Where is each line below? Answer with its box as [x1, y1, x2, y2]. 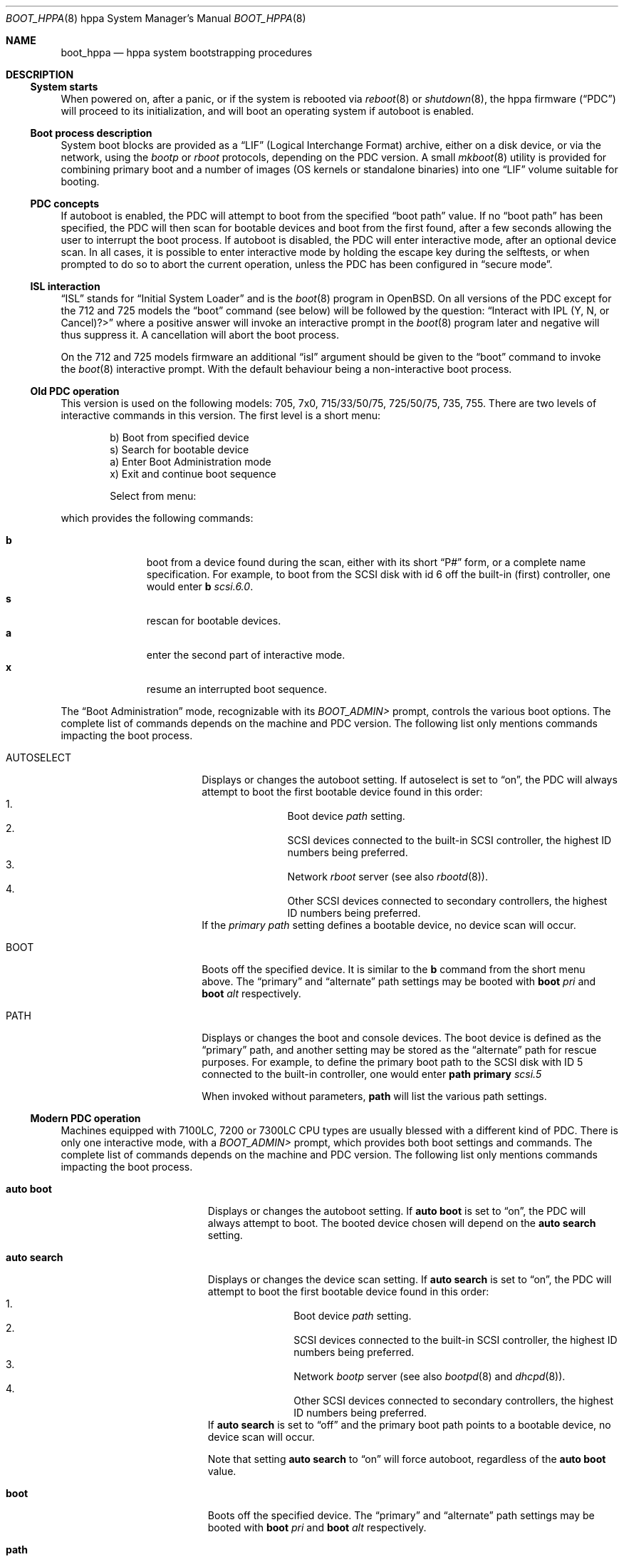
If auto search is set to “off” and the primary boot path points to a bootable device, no [207, 1419, 611, 1431]
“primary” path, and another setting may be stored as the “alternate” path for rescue [202, 1044, 597, 1056]
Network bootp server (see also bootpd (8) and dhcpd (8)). [293, 1370, 566, 1382]
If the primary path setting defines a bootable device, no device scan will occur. [202, 919, 576, 931]
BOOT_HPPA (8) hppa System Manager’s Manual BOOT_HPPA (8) [6, 12, 306, 24]
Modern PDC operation [30, 1112, 141, 1124]
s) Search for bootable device [110, 443, 249, 456]
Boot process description [30, 127, 152, 139]
